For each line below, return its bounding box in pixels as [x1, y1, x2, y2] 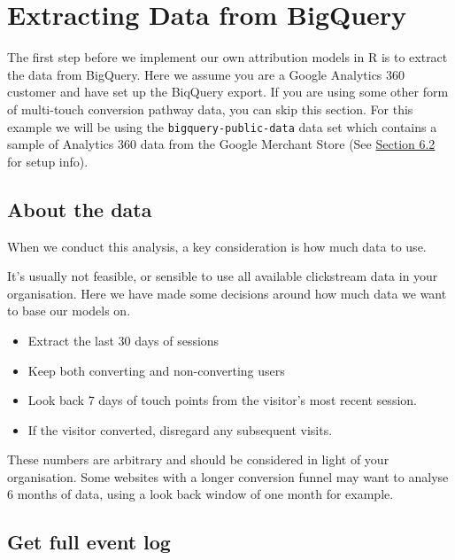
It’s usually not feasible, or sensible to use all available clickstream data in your [7, 267, 438, 285]
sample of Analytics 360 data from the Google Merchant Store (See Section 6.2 [7, 135, 436, 153]
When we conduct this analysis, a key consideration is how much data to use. [7, 237, 427, 255]
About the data [7, 195, 152, 222]
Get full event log [7, 528, 171, 556]
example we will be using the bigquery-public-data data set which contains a [7, 117, 437, 136]
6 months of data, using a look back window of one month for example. [7, 485, 394, 503]
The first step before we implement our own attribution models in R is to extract [7, 48, 448, 66]
